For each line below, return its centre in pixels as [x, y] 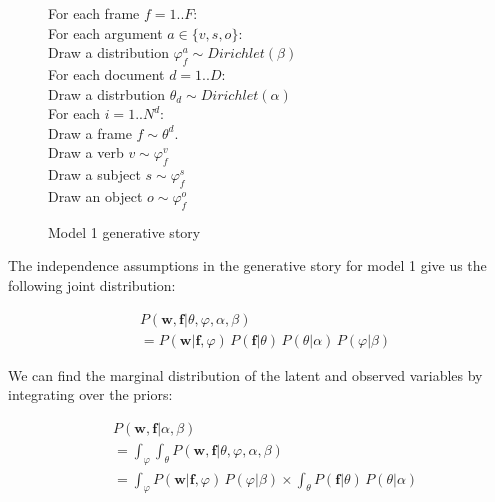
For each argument [105, 32]
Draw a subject [94, 174]
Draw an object [95, 195]
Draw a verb [86, 152]
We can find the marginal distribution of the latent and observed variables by [245, 374]
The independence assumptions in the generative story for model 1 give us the [247, 265]
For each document [106, 73]
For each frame [94, 13]
